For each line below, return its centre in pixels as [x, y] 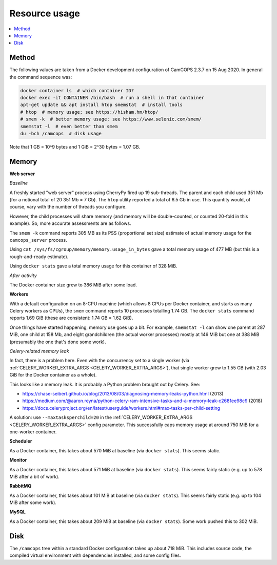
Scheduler [21, 441]
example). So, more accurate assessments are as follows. [70, 223]
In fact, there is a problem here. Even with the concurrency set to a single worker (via [100, 361]
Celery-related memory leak [39, 351]
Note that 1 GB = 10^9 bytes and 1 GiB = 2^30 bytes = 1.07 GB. [75, 147]
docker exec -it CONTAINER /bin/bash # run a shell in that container [112, 98]
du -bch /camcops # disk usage [61, 133]
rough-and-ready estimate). [39, 257]
